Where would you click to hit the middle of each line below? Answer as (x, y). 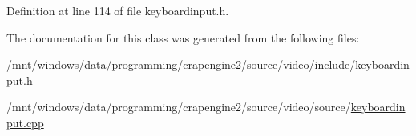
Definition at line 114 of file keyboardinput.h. (118, 10)
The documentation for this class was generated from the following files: (183, 37)
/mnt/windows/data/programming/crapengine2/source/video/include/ (181, 64)
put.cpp (25, 122)
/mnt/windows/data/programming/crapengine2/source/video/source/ (179, 107)
